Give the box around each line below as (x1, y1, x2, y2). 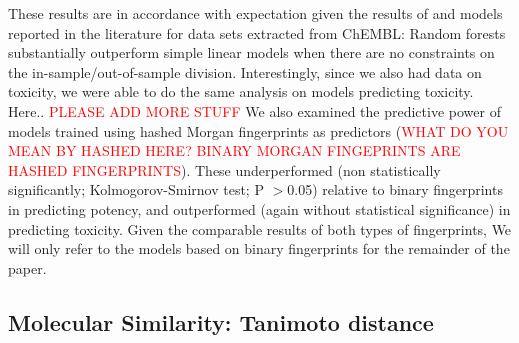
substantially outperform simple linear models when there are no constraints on (8, 42, 495, 63)
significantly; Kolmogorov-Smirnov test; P (8, 179, 264, 200)
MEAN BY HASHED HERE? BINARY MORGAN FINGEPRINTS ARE (8, 140, 461, 161)
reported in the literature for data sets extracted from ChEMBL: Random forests (8, 22, 506, 43)
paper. (8, 257, 47, 278)
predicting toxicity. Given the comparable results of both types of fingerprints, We (8, 218, 512, 239)
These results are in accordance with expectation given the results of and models (8, 3, 503, 23)
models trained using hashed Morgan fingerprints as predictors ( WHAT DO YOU (8, 120, 509, 141)
